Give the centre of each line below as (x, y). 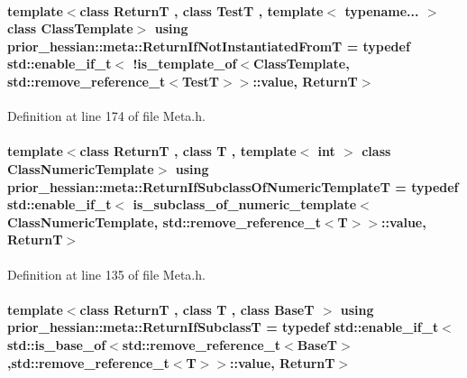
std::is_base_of (57, 344)
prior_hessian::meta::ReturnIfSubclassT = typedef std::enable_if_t (223, 327)
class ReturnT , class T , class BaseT (197, 309)
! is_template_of (185, 64)
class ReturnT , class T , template (188, 151)
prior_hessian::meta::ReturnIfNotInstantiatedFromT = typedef (209, 46)
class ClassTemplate (70, 28)
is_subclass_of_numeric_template (245, 204)
